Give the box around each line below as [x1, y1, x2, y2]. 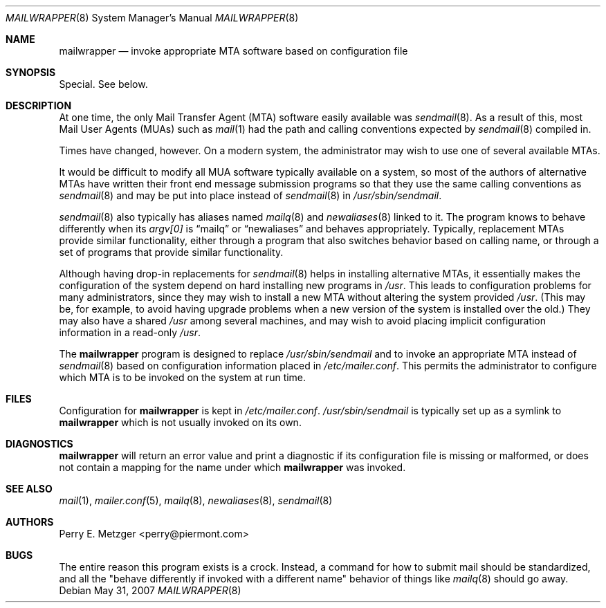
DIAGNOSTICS [6, 438, 73, 450]
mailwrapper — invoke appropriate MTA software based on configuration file [59, 45, 408, 57]
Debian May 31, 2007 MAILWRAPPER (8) [59, 584, 241, 596]
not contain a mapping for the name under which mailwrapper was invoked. [59, 461, 406, 473]
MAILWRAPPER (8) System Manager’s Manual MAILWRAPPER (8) [6, 12, 299, 24]
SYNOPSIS [6, 66, 56, 78]
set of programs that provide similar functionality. [59, 246, 284, 258]
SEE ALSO [6, 483, 53, 495]
